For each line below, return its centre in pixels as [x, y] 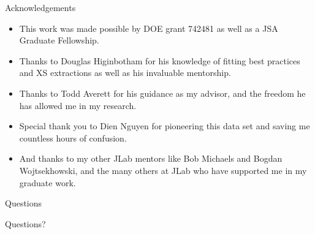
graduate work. [47, 182]
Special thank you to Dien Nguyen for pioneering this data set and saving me [165, 126]
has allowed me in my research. [78, 105]
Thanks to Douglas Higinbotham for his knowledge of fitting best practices [160, 60]
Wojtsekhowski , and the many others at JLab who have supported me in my [163, 170]
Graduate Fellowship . [59, 40]
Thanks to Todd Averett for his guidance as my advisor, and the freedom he [162, 93]
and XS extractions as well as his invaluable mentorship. [125, 73]
